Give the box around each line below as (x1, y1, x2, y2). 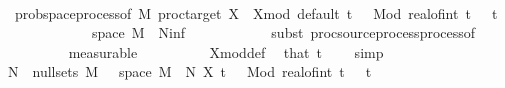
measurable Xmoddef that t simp (68, 41, 384, 62)
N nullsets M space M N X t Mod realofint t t (7, 61, 372, 82)
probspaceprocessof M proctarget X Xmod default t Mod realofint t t (14, 2, 498, 23)
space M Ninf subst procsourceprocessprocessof (91, 22, 476, 43)
